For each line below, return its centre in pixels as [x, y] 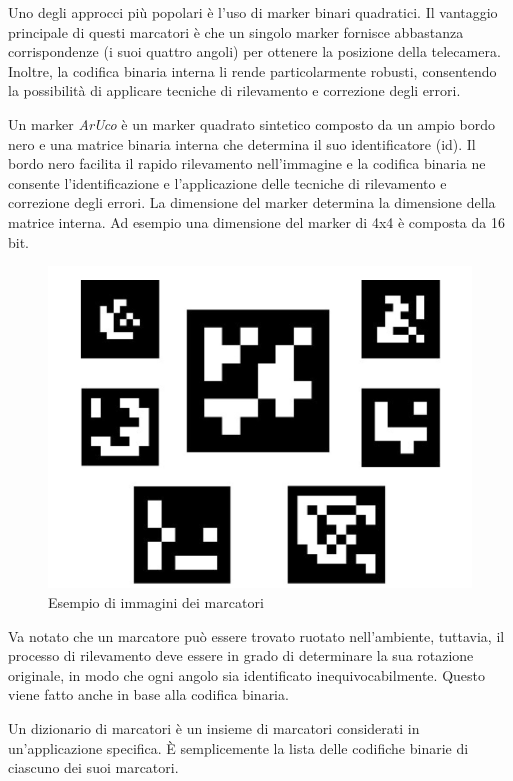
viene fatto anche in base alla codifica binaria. [148, 694]
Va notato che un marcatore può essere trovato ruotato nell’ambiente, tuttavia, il [256, 635]
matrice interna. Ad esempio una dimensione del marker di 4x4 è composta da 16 [256, 221]
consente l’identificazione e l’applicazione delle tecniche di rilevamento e [227, 182]
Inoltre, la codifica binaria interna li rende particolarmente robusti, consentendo [252, 70]
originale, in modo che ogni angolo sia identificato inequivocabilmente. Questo [246, 674]
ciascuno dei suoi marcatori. [93, 767]
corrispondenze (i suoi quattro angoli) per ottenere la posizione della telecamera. [254, 51]
